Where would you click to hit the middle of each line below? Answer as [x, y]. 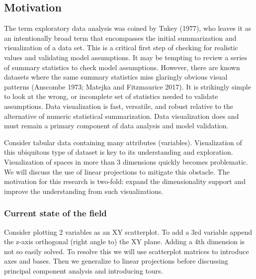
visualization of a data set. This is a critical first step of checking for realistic [121, 47]
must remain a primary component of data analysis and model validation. [116, 126]
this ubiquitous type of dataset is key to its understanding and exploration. [119, 152]
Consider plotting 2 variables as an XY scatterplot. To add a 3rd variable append [128, 232]
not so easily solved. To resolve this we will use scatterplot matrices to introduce [127, 251]
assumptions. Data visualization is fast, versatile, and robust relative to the [119, 106]
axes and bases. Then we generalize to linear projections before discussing [116, 261]
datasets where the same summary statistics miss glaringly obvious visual [116, 77]
